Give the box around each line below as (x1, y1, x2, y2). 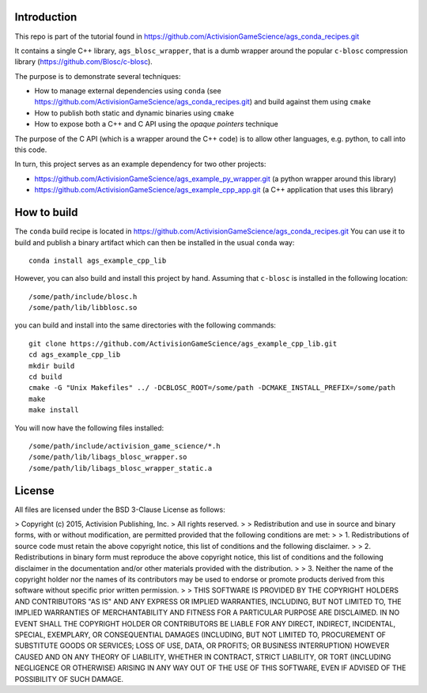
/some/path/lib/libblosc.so (28, 303, 138, 312)
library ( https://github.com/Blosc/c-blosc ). (14, 57, 153, 66)
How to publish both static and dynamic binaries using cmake (34, 108, 235, 118)
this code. (14, 145, 47, 154)
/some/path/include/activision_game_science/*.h (28, 441, 221, 450)
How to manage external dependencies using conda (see (34, 86, 221, 96)
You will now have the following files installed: (14, 423, 164, 433)
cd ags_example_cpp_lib (28, 350, 121, 359)
